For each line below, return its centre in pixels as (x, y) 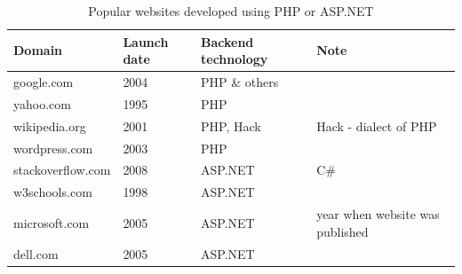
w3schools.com (53, 192)
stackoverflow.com (62, 170)
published (343, 231)
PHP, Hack (231, 125)
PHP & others (240, 82)
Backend (227, 41)
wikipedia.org (50, 125)
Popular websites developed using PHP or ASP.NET (231, 11)
